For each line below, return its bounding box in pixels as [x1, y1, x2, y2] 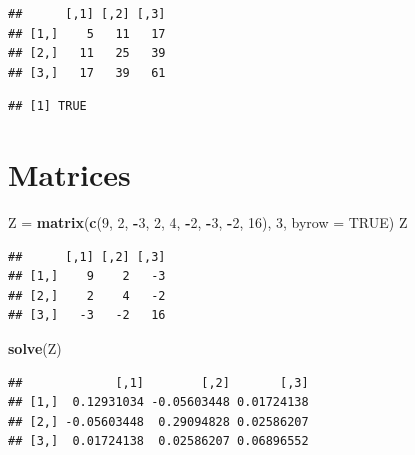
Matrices [8, 154, 131, 195]
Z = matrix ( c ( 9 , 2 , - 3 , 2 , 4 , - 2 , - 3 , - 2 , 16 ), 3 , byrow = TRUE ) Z [8, 212, 408, 233]
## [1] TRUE [8, 99, 87, 114]
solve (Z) [8, 338, 62, 359]
